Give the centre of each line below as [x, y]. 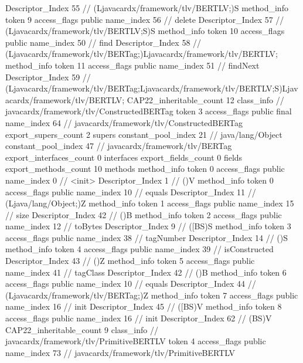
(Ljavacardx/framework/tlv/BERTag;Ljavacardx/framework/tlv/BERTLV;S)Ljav [152, 88]
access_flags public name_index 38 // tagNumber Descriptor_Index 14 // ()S [147, 237]
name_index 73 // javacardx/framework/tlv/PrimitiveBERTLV [120, 352]
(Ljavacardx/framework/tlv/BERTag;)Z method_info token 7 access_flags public [152, 295]
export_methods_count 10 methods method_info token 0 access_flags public [145, 169]
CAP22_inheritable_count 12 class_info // [205, 99]
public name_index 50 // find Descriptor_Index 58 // [103, 42]
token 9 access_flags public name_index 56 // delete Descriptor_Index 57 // [145, 19]
